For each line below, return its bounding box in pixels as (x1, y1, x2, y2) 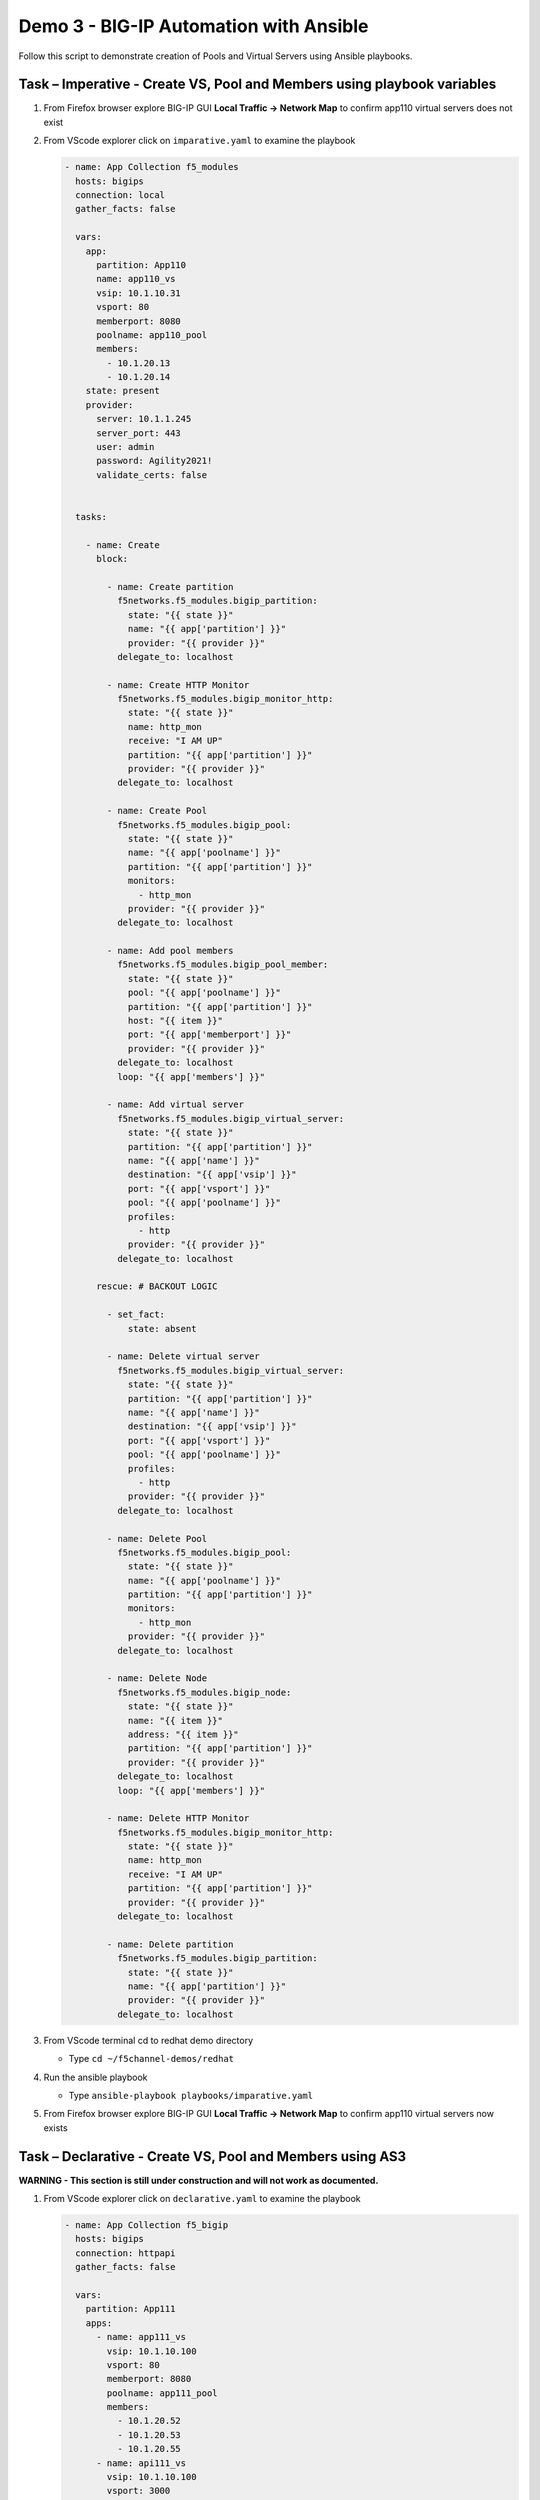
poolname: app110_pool (96, 329, 208, 340)
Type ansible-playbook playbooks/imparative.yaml (68, 2089, 314, 2101)
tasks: (75, 511, 108, 522)
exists (43, 2121, 69, 2134)
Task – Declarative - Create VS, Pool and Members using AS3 (18, 2148, 407, 2165)
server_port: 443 (96, 427, 182, 439)
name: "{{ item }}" (127, 1715, 224, 1726)
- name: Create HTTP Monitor (106, 679, 250, 690)
